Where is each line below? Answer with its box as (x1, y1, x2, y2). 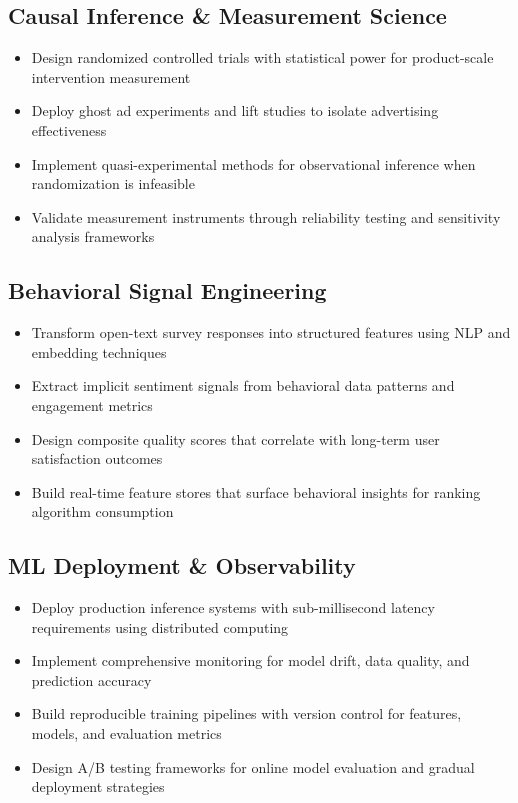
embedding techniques (31, 341, 167, 362)
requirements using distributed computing (31, 616, 289, 637)
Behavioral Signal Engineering (8, 275, 327, 306)
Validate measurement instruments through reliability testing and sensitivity (31, 206, 501, 227)
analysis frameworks (31, 226, 155, 247)
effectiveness (31, 119, 107, 140)
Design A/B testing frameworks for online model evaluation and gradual (31, 756, 475, 777)
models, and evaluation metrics (31, 723, 222, 744)
